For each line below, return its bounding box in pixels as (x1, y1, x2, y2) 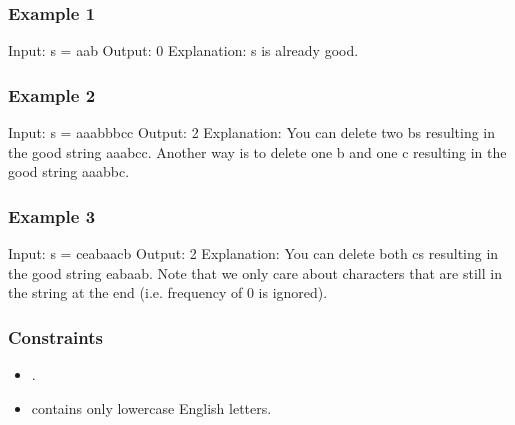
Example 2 (8, 82, 96, 107)
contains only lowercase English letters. (31, 397, 272, 418)
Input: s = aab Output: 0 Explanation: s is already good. (8, 40, 359, 61)
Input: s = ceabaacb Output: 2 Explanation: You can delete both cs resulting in (8, 243, 499, 264)
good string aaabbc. (8, 161, 130, 182)
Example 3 (8, 203, 96, 228)
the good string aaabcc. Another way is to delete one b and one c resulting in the (8, 141, 507, 162)
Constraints (8, 324, 103, 349)
